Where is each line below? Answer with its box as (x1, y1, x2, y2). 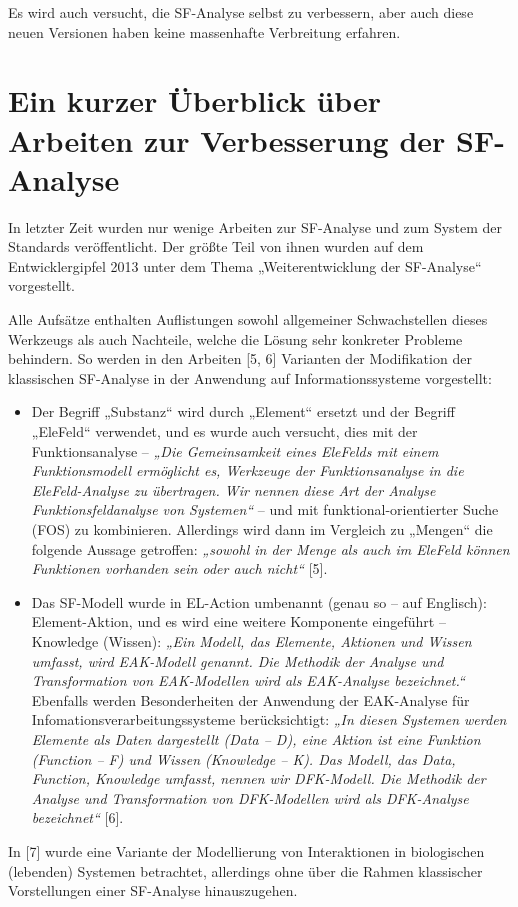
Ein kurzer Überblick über (8, 80, 382, 121)
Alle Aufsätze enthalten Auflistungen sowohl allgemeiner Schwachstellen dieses (8, 309, 488, 330)
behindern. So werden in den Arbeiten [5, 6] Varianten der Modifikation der (8, 348, 472, 369)
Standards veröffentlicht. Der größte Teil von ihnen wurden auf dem (8, 236, 424, 257)
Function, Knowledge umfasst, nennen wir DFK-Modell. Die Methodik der (31, 768, 486, 789)
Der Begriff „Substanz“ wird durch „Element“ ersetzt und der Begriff (31, 401, 455, 422)
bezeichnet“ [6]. (31, 807, 124, 828)
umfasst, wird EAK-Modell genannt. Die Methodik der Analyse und (31, 650, 444, 671)
